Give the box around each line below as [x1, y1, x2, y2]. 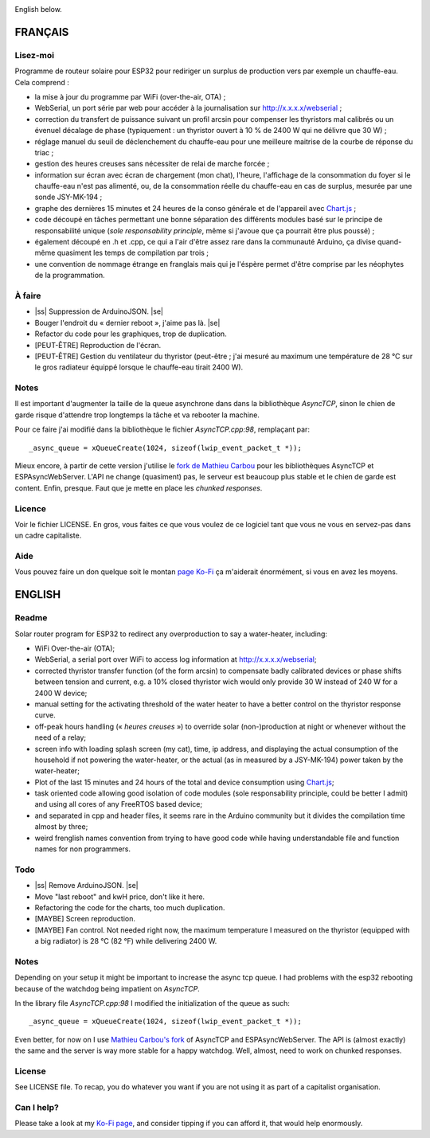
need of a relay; [34, 733, 87, 742]
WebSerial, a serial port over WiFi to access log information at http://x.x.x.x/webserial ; [34, 655, 317, 664]
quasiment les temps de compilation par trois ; [57, 248, 209, 258]
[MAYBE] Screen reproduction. [34, 914, 135, 924]
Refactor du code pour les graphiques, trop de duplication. [34, 329, 227, 338]
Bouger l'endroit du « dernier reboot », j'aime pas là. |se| [34, 318, 221, 327]
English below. [14, 5, 63, 14]
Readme [14, 612, 48, 624]
